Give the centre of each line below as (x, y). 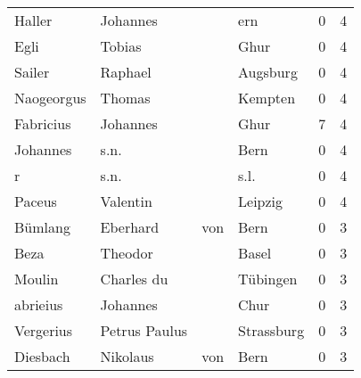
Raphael (126, 72)
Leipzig (261, 201)
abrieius (39, 304)
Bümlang (42, 227)
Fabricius (43, 123)
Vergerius (44, 330)
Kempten (267, 98)
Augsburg (268, 72)
